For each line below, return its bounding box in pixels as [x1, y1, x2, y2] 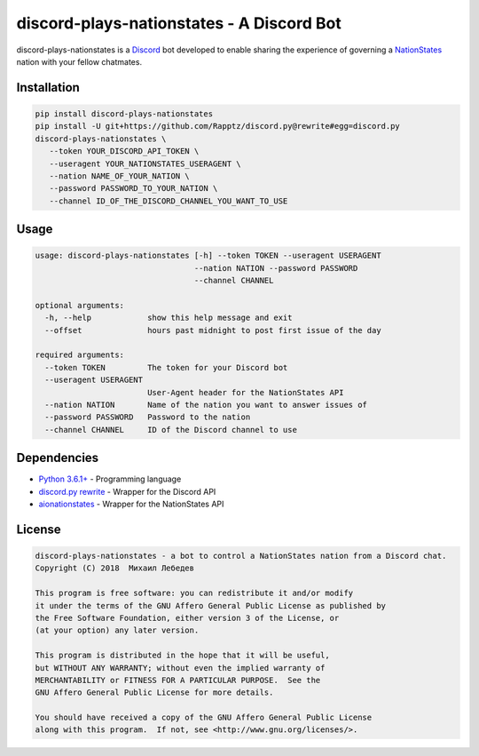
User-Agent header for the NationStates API [146, 387, 344, 397]
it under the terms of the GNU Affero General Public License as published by [35, 601, 386, 610]
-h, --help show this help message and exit [44, 313, 293, 323]
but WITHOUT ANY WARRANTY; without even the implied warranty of [35, 663, 326, 672]
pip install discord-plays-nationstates [35, 108, 213, 119]
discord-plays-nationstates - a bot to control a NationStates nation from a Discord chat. [35, 551, 447, 561]
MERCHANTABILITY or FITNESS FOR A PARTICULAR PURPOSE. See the [35, 675, 321, 685]
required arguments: [35, 350, 124, 360]
